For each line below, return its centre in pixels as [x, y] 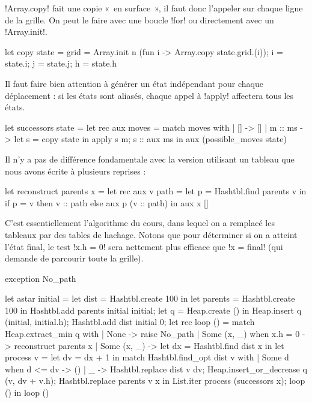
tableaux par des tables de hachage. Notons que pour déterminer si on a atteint [151, 234]
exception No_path [41, 278]
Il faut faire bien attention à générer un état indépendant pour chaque [134, 83]
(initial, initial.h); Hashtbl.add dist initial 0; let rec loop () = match [130, 322]
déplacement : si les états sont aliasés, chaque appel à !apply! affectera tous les [149, 95]
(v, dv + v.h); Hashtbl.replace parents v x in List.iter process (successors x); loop [155, 381]
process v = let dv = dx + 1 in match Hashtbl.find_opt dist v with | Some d [147, 357]
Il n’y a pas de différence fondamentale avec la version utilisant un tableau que [150, 159]
